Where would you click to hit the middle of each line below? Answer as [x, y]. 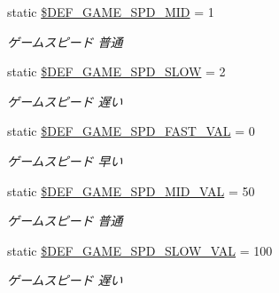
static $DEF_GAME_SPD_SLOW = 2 [116, 71]
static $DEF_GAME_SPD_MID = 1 [111, 12]
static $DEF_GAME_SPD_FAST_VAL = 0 [131, 131]
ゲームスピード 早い [65, 160]
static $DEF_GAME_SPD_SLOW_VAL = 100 [140, 250]
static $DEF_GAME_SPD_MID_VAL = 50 [131, 190]
